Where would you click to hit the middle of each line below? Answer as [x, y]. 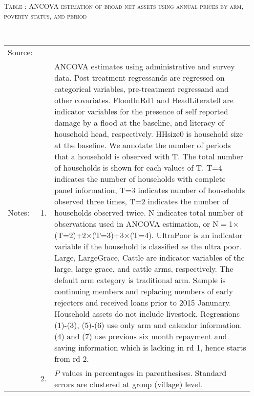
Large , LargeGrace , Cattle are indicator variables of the [149, 257]
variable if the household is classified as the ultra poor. [148, 246]
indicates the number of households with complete [140, 178]
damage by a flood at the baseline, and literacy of [139, 122]
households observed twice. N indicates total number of [149, 212]
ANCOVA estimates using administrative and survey [145, 66]
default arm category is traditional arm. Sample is [140, 280]
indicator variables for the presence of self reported [141, 111]
